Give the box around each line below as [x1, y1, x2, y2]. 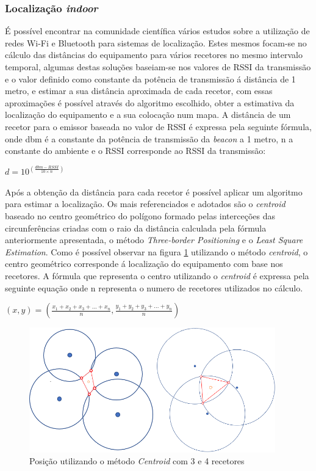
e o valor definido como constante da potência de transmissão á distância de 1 [5, 72, 296, 85]
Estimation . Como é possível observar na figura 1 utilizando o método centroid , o [5, 245, 308, 258]
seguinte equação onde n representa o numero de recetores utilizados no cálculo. [5, 281, 303, 294]
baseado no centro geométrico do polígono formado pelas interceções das [5, 209, 275, 222]
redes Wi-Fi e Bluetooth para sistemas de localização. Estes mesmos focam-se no [5, 36, 307, 49]
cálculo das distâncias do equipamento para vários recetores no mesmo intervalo [5, 48, 303, 61]
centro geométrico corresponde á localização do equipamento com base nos [5, 257, 283, 270]
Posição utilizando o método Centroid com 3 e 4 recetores [29, 455, 245, 467]
